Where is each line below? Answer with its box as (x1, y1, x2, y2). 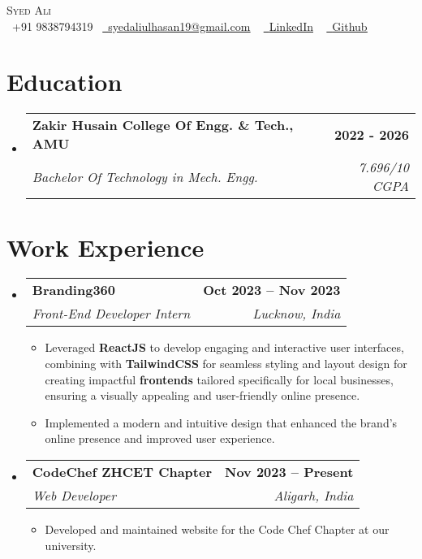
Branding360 (32, 280, 115, 300)
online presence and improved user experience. (45, 430, 275, 447)
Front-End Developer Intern (32, 304, 191, 323)
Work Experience (6, 230, 205, 263)
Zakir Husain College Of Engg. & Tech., (32, 115, 294, 135)
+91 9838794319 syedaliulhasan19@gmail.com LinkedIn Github (11, 17, 368, 34)
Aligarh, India (273, 486, 354, 505)
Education (6, 65, 123, 98)
